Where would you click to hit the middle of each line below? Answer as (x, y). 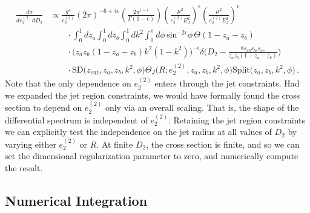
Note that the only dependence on (68, 83)
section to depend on (44, 107)
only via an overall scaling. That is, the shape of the (202, 107)
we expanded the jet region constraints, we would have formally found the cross (153, 95)
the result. (24, 167)
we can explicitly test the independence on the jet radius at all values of (138, 132)
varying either (31, 144)
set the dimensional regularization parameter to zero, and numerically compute (152, 156)
